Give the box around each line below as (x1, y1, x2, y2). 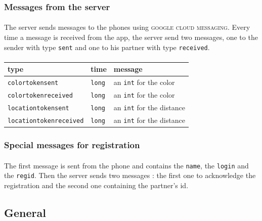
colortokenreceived (8, 92, 73, 100)
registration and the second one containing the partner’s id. (4, 180, 189, 190)
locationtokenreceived (8, 117, 84, 124)
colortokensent (8, 79, 59, 87)
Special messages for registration (4, 139, 140, 151)
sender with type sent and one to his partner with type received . (4, 41, 210, 52)
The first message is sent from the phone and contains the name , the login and (4, 160, 249, 170)
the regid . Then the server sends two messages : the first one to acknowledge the (4, 170, 256, 181)
